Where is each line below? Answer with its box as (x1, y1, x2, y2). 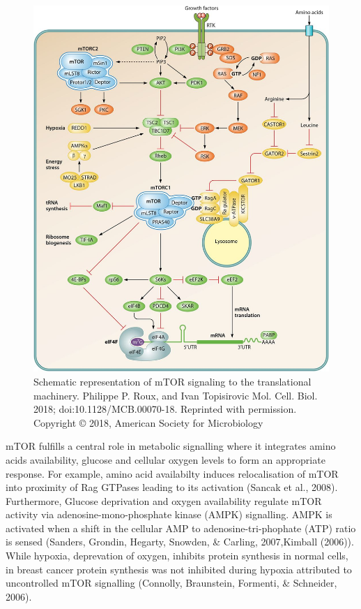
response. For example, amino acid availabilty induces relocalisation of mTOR (6, 466, 339, 480)
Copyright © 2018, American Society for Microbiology (33, 415, 263, 430)
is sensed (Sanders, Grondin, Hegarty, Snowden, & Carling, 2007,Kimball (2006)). (6, 534, 354, 549)
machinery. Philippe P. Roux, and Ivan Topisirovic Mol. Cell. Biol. (33, 388, 318, 402)
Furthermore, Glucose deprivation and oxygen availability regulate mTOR (6, 493, 322, 508)
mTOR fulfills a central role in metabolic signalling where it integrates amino (6, 439, 336, 453)
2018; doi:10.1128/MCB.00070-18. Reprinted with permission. (33, 402, 297, 416)
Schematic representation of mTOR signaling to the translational (33, 374, 312, 388)
